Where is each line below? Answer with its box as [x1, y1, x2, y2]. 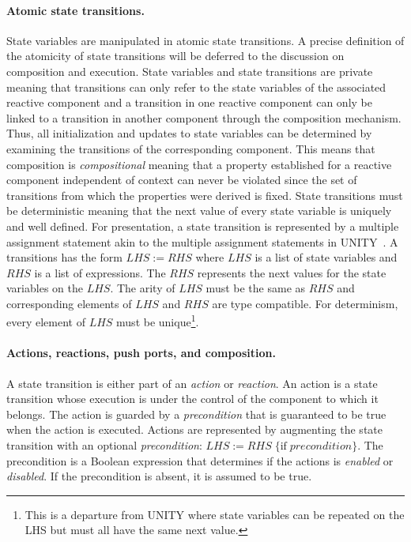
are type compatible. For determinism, [212, 295, 398, 311]
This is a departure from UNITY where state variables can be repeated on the [25, 506, 405, 522]
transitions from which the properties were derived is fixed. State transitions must [6, 186, 403, 203]
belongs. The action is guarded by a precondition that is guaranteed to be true [6, 405, 386, 422]
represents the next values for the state [197, 264, 386, 280]
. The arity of [110, 280, 175, 296]
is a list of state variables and [255, 249, 398, 265]
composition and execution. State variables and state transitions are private [6, 62, 373, 79]
